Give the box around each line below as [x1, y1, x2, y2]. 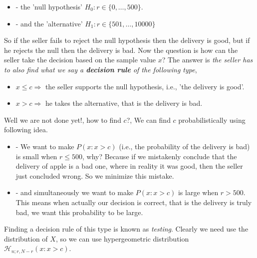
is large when [178, 187, 219, 198]
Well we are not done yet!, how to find [4, 114, 121, 125]
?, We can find [126, 114, 171, 125]
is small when [15, 151, 57, 161]
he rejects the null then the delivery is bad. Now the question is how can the [4, 44, 238, 55]
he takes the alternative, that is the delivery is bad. [45, 98, 203, 108]
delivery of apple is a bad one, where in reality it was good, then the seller [15, 161, 243, 171]
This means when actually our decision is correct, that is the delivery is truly [15, 197, 252, 207]
